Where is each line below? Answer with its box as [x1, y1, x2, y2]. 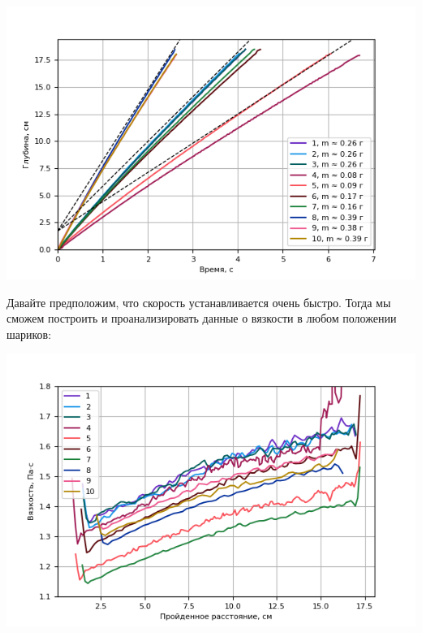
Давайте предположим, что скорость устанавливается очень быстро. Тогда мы [6, 293, 391, 310]
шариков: [6, 325, 52, 342]
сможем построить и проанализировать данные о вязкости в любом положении [6, 310, 397, 327]
